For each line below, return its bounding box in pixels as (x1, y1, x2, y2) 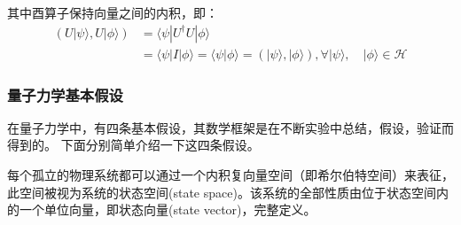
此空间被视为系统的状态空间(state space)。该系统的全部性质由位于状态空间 (7, 182, 436, 201)
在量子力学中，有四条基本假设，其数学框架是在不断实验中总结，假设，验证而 (7, 118, 454, 136)
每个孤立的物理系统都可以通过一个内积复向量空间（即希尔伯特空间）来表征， (7, 166, 454, 184)
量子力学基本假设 (7, 83, 123, 105)
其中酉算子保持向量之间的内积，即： (7, 4, 218, 21)
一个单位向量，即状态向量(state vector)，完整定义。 (19, 200, 316, 219)
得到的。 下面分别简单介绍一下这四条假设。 (7, 136, 260, 154)
